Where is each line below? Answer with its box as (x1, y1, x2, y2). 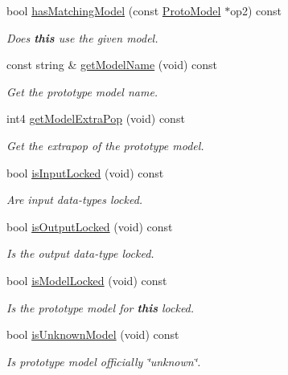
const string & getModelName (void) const (6, 56, 217, 73)
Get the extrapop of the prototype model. (6, 137, 204, 153)
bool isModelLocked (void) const (6, 271, 167, 288)
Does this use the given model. (6, 29, 158, 46)
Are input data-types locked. (6, 191, 143, 208)
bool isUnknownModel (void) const (6, 326, 179, 343)
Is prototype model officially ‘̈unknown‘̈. (6, 353, 201, 369)
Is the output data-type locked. (6, 245, 154, 262)
